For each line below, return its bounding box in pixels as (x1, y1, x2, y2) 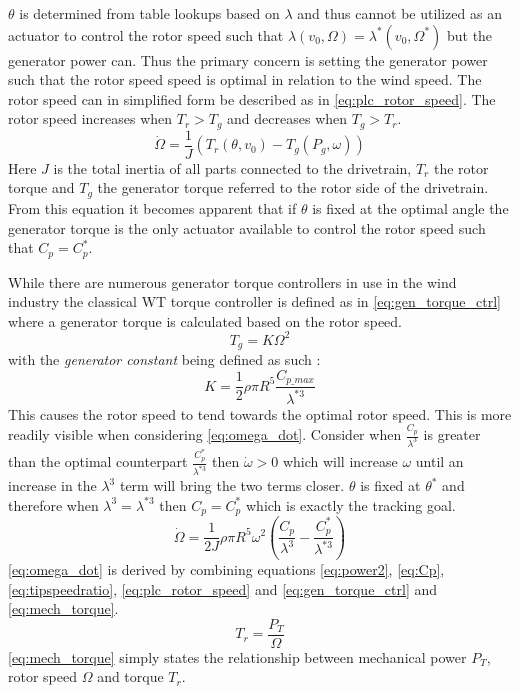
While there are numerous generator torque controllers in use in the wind (8, 271, 457, 292)
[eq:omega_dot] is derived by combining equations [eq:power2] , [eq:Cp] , (8, 558, 445, 579)
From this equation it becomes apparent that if (8, 197, 297, 218)
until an (415, 451, 464, 472)
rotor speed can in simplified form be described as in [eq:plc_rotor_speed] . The (8, 88, 496, 109)
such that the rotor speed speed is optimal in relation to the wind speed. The (8, 69, 482, 90)
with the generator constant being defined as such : (8, 349, 321, 370)
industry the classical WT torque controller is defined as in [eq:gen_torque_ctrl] (8, 291, 501, 312)
